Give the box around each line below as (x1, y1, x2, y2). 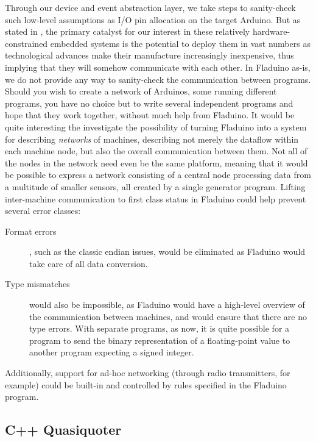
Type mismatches (5, 277, 70, 290)
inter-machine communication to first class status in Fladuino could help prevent (5, 192, 306, 205)
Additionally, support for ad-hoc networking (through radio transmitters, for (5, 366, 290, 379)
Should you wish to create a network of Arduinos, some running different (5, 85, 277, 98)
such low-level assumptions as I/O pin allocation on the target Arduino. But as (5, 13, 301, 26)
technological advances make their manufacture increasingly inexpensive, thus (5, 49, 294, 62)
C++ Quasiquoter (5, 420, 122, 439)
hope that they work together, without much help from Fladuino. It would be (5, 109, 295, 121)
